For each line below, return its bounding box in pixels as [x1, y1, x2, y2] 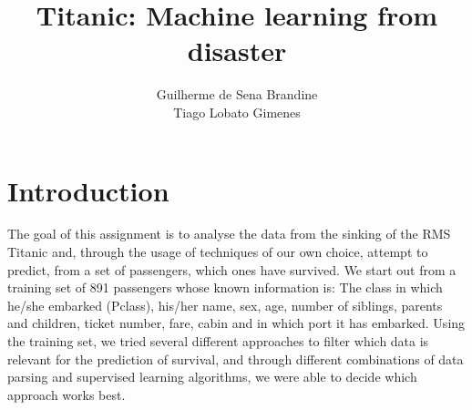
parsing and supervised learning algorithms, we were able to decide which [7, 367, 417, 386]
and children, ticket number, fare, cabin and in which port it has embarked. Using [7, 313, 466, 333]
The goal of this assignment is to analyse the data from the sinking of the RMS [7, 224, 451, 243]
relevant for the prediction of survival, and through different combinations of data [7, 349, 464, 368]
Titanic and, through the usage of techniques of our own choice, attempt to [7, 242, 428, 261]
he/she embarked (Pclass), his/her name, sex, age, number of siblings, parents [7, 295, 443, 314]
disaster [187, 32, 287, 69]
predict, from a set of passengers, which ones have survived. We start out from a [7, 260, 457, 279]
